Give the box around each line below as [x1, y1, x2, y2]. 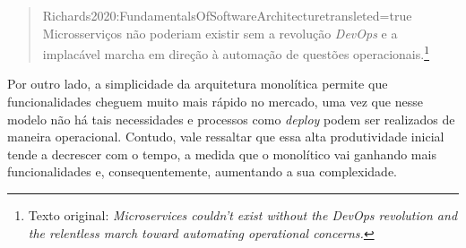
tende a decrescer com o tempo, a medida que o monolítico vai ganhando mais [7, 144, 436, 163]
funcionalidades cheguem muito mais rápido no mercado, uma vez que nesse [7, 92, 423, 111]
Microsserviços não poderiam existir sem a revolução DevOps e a [42, 23, 398, 42]
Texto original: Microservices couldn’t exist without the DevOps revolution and [28, 206, 458, 224]
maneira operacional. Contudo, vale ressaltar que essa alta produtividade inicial [7, 127, 444, 146]
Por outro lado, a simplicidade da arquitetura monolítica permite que [7, 74, 388, 93]
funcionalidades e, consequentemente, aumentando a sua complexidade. [7, 162, 398, 181]
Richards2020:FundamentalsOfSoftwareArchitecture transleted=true [42, 6, 412, 24]
